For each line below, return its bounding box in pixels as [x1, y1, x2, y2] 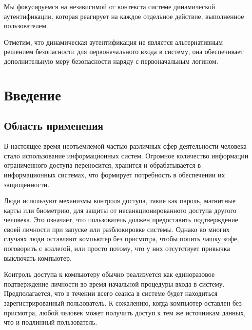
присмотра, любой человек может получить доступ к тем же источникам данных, [4, 307, 246, 317]
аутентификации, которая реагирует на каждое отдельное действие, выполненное [4, 11, 244, 21]
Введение [4, 84, 61, 104]
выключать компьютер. [4, 252, 72, 263]
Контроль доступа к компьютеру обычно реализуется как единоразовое [4, 269, 215, 279]
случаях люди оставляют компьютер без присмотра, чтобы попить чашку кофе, [4, 233, 239, 244]
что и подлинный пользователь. [4, 317, 97, 327]
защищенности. [4, 179, 50, 189]
